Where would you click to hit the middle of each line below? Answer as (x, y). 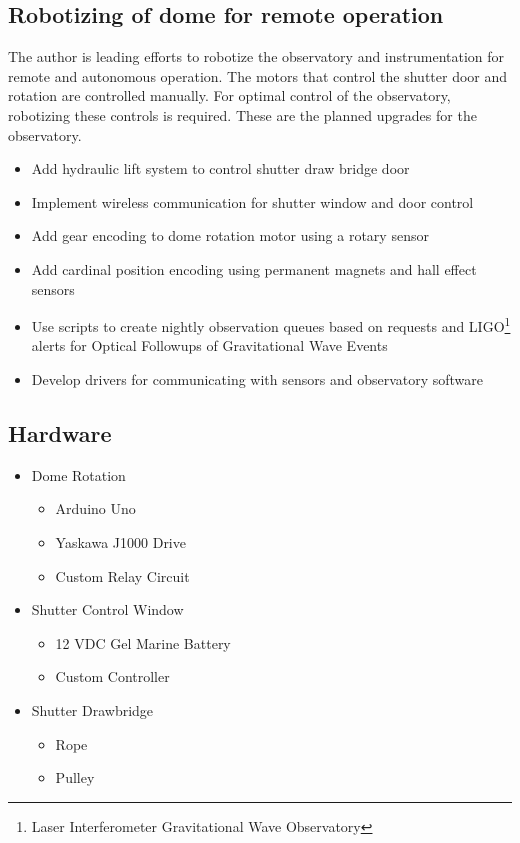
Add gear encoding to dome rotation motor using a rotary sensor (230, 235)
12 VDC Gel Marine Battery (143, 642)
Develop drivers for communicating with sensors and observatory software (257, 378)
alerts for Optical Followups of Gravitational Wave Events (209, 345)
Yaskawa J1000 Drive (120, 541)
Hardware (60, 432)
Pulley (75, 777)
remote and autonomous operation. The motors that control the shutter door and (258, 75)
